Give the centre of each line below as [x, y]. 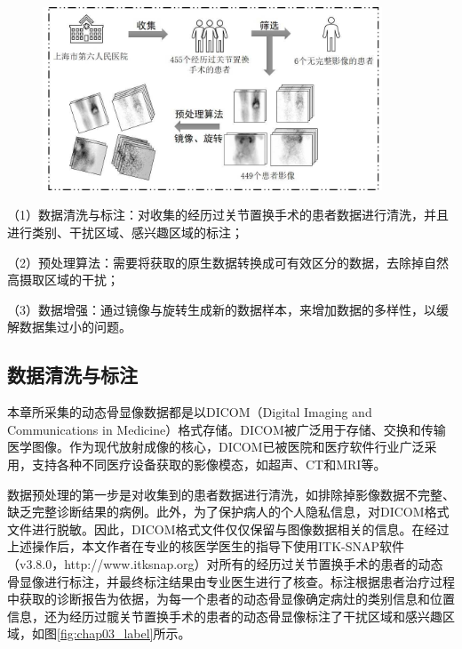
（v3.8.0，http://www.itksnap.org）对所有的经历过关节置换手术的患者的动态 [225, 563]
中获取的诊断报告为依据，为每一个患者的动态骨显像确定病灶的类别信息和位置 [231, 599]
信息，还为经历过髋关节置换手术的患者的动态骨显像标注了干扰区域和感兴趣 [225, 616]
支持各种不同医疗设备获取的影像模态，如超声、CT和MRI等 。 [209, 464]
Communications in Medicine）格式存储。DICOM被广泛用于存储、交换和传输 [227, 429]
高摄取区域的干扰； [63, 280]
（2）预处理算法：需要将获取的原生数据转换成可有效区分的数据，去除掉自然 [228, 262]
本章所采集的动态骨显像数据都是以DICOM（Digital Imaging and [190, 412]
